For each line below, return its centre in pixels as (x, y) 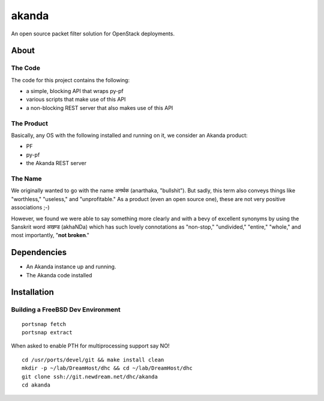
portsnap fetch (44, 324)
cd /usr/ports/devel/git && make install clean (93, 360)
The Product (29, 123)
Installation (32, 292)
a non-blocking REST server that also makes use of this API (100, 107)
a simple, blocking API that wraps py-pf (75, 91)
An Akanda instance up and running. (71, 267)
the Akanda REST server (56, 163)
